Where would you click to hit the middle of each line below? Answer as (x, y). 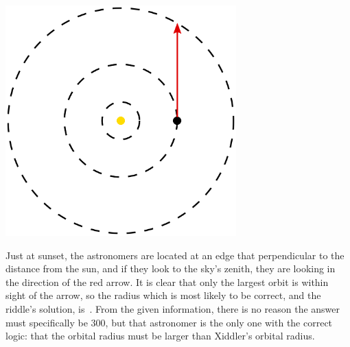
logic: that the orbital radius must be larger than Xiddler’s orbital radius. (160, 336)
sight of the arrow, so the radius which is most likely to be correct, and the (163, 295)
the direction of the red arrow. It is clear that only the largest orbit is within (167, 282)
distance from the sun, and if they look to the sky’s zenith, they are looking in (171, 268)
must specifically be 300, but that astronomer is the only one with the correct (169, 322)
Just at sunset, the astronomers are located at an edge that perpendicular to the (175, 255)
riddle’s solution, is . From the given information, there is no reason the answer (173, 308)
